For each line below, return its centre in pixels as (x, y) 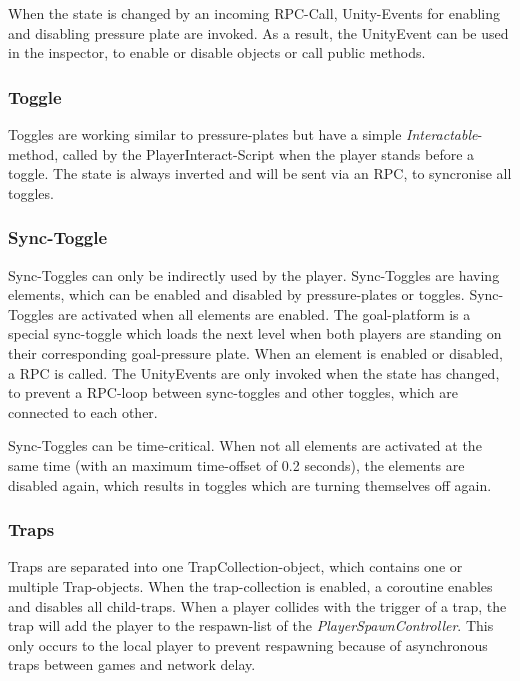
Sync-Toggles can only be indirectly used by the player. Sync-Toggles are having (254, 274)
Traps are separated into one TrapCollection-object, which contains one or (235, 566)
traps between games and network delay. (132, 664)
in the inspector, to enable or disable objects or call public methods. (217, 52)
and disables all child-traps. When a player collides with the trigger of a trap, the (257, 605)
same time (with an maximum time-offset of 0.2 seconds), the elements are (236, 464)
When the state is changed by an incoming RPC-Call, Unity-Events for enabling (254, 13)
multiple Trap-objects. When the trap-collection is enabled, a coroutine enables (250, 585)
